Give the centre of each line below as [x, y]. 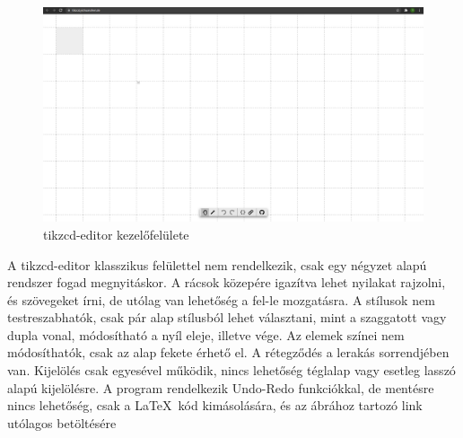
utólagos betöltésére [62, 422]
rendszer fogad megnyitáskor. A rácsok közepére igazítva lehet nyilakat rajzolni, [227, 282]
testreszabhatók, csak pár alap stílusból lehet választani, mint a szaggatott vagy [227, 317]
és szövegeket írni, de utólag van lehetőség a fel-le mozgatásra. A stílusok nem [221, 299]
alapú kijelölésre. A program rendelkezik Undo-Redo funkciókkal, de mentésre [221, 387]
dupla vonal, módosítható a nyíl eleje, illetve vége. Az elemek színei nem [206, 334]
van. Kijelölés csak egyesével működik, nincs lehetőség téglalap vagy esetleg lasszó [231, 370]
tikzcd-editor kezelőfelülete [116, 234]
